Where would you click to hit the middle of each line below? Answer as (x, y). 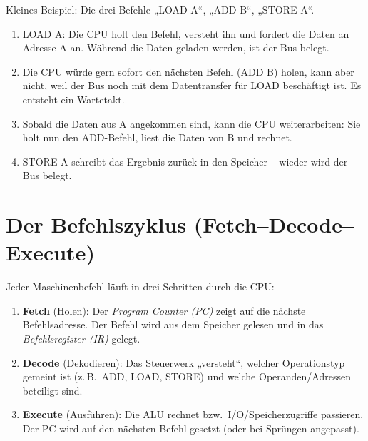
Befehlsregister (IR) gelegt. (81, 339)
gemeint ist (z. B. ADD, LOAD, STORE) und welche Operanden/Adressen (186, 376)
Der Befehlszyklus (96, 224)
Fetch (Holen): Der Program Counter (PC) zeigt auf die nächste (164, 310)
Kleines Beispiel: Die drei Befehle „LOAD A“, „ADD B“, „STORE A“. (160, 9)
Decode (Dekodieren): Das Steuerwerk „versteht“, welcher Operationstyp (184, 362)
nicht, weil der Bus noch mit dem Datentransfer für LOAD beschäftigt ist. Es (192, 85)
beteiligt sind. (52, 390)
